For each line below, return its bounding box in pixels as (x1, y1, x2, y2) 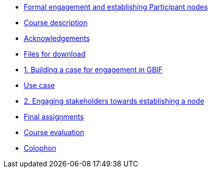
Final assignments (24, 112, 84, 121)
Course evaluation (24, 128, 84, 137)
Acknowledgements (24, 34, 90, 42)
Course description (24, 18, 88, 27)
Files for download (24, 50, 86, 58)
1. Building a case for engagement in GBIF (24, 65, 163, 74)
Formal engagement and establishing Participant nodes (24, 3, 208, 11)
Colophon (24, 144, 56, 152)
